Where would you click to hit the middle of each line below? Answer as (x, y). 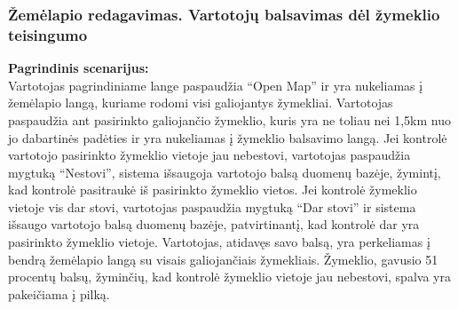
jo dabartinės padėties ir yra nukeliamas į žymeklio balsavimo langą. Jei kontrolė (228, 137)
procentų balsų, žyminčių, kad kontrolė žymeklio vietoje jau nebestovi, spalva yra (229, 277)
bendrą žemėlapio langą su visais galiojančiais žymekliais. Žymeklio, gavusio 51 (223, 259)
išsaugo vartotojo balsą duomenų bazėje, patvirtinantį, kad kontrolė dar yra (214, 224)
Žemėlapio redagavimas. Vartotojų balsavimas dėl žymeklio (224, 14)
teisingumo (48, 34)
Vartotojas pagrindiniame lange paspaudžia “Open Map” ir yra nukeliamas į (216, 85)
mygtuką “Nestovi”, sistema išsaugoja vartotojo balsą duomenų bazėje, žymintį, (225, 172)
